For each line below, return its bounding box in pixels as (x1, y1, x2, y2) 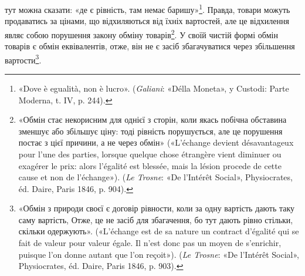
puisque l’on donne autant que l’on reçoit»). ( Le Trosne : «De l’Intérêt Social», (18, 248, 299, 260)
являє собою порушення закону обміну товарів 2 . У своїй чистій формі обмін (5, 26, 278, 41)
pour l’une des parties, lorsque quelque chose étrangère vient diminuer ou (18, 147, 282, 160)
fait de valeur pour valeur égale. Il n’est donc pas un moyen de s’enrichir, (18, 237, 282, 249)
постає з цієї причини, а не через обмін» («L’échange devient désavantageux (18, 136, 294, 149)
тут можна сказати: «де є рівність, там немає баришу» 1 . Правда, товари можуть (5, 2, 290, 15)
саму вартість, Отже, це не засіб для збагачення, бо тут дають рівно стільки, (18, 213, 293, 225)
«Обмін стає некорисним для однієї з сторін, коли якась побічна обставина (18, 113, 287, 126)
